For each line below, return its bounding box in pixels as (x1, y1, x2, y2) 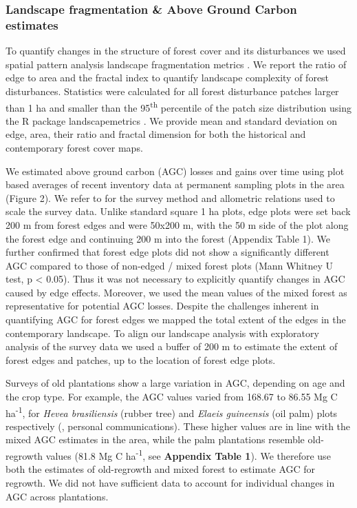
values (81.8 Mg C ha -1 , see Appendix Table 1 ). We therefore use (45, 447, 331, 463)
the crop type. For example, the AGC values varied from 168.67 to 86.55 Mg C (6, 389, 338, 404)
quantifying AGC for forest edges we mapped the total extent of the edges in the (6, 312, 346, 327)
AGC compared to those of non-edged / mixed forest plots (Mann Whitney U (6, 258, 334, 272)
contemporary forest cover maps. (6, 140, 143, 154)
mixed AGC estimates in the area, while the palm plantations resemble (6, 432, 305, 447)
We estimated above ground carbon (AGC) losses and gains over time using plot (6, 163, 345, 178)
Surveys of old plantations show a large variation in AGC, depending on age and (6, 376, 345, 390)
